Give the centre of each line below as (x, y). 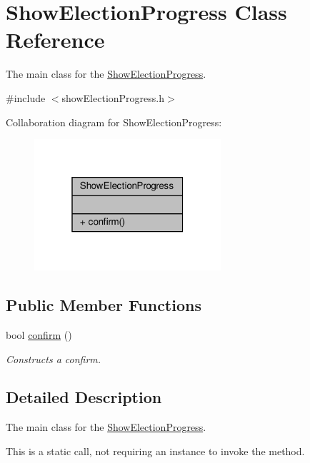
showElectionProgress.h (113, 97)
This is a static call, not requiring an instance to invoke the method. (155, 451)
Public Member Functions (104, 305)
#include (26, 97)
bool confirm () (39, 334)
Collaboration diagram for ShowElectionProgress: (114, 122)
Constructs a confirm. (54, 358)
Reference (55, 40)
